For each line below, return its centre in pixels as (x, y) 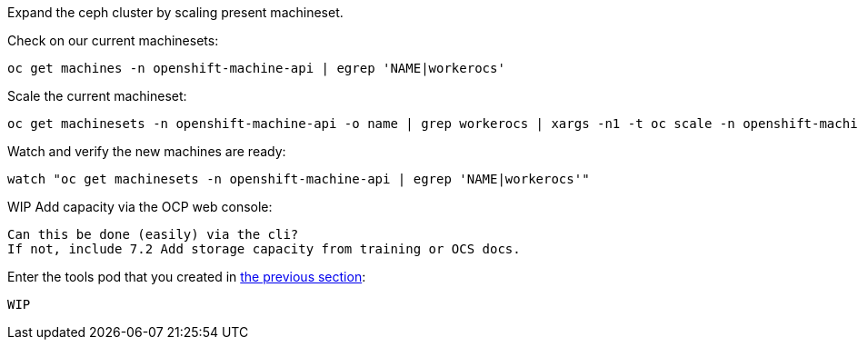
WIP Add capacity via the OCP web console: (140, 207)
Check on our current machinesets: (113, 40)
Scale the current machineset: (97, 96)
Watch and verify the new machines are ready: (147, 151)
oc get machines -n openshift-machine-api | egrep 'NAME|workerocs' (256, 68)
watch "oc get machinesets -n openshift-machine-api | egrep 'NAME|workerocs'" (299, 179)
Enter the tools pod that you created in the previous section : (187, 277)
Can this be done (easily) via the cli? (153, 234)
